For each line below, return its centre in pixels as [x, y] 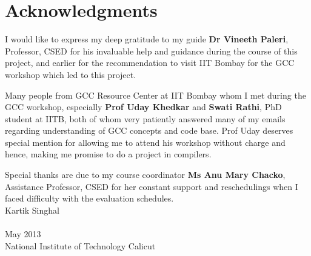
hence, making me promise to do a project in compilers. [108, 154]
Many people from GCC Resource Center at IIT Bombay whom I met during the [155, 95]
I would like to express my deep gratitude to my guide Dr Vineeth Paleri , [147, 39]
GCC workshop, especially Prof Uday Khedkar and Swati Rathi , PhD [143, 107]
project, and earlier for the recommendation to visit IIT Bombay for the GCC [150, 63]
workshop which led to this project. [71, 74]
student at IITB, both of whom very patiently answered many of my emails [145, 118]
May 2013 [23, 234]
